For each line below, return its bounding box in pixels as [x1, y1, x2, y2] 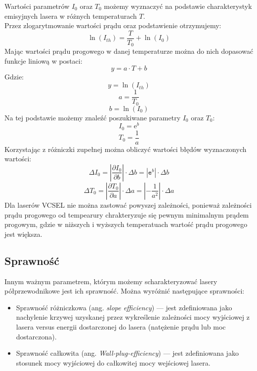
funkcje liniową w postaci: [4, 55, 83, 66]
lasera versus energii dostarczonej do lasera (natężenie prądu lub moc [16, 321, 226, 332]
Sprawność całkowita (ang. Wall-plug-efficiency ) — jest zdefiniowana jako [16, 348, 239, 358]
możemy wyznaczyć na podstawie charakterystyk [104, 1, 252, 11]
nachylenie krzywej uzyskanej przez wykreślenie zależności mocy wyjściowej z [16, 312, 250, 322]
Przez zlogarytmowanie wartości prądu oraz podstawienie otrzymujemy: [4, 20, 221, 31]
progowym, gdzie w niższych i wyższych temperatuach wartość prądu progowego [4, 219, 248, 229]
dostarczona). [16, 331, 57, 341]
